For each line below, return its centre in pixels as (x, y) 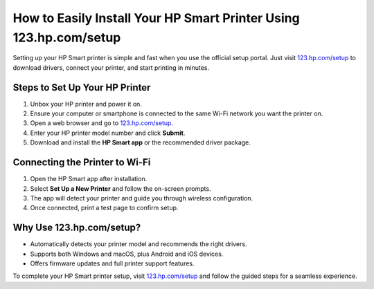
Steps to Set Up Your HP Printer (82, 87)
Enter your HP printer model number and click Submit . (108, 133)
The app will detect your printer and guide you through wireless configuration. (142, 198)
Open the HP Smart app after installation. (89, 179)
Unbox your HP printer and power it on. (86, 104)
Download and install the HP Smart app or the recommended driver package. (140, 142)
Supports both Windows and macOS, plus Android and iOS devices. (127, 254)
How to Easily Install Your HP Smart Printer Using (157, 18)
